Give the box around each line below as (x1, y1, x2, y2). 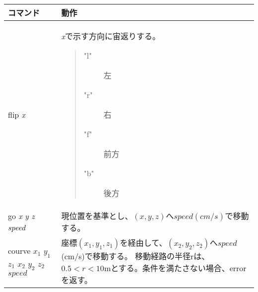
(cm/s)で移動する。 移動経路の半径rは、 (61, 250, 210, 262)
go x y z (8, 210, 35, 221)
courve (8, 245, 31, 257)
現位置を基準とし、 (61, 210, 133, 221)
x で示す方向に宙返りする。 (61, 30, 160, 42)
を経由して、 (120, 237, 167, 248)
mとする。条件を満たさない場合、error (104, 262, 247, 274)
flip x (8, 108, 26, 120)
